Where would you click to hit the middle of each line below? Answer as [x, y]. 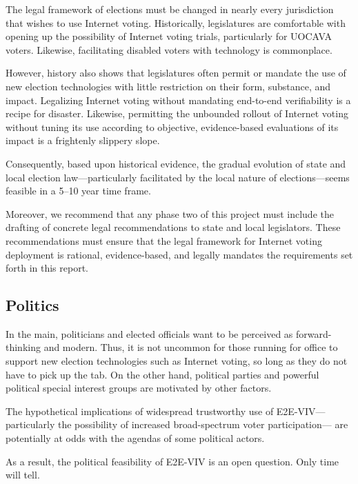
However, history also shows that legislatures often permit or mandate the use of [176, 73]
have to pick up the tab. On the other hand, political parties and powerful [162, 374]
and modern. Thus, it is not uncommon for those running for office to [191, 347]
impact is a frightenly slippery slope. [83, 140]
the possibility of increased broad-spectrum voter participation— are [203, 424]
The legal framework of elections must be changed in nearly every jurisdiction [170, 9]
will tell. [23, 475]
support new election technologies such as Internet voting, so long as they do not [177, 361]
